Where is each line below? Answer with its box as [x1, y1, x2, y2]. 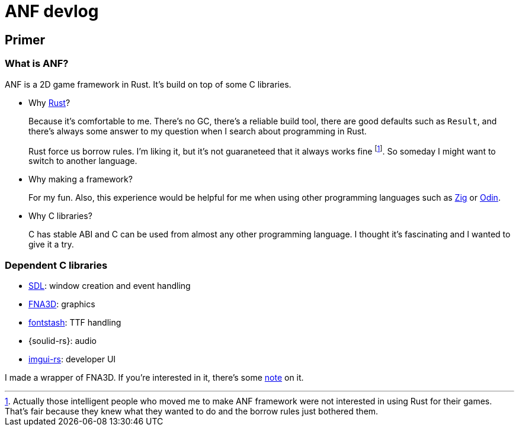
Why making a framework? [28, 174, 133, 185]
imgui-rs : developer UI [28, 353, 116, 364]
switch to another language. [28, 156, 137, 166]
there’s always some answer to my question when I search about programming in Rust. [28, 126, 367, 136]
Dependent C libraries [5, 259, 108, 271]
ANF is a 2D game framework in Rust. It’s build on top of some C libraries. [5, 79, 291, 89]
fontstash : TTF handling [28, 317, 121, 327]
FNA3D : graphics [28, 298, 95, 309]
